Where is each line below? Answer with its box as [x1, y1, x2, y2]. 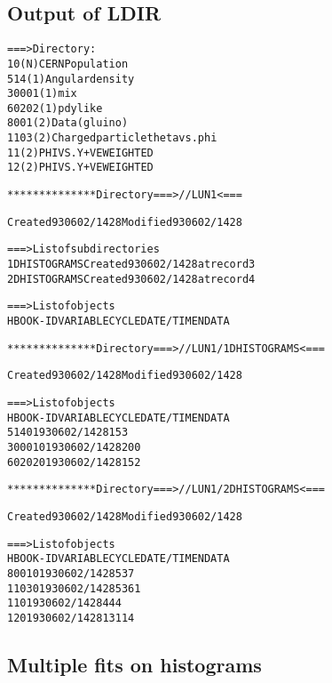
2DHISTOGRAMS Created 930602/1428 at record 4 [7, 272, 256, 285]
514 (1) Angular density [7, 72, 135, 85]
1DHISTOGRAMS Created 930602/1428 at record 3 [7, 258, 256, 271]
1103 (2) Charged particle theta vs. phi [7, 132, 217, 145]
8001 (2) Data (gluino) [7, 117, 129, 130]
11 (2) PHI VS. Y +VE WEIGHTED [7, 146, 154, 159]
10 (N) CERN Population [7, 57, 129, 70]
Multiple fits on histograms [7, 650, 262, 678]
